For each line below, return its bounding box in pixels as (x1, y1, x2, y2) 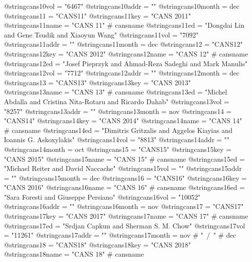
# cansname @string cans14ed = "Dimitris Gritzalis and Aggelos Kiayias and (4, 125, 233, 135)
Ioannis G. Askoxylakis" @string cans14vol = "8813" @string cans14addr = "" (4, 134, 230, 145)
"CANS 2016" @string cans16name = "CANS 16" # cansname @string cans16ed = (4, 182, 245, 192)
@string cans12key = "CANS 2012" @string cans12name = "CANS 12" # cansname (4, 48, 248, 58)
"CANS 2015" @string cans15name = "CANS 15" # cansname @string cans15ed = (4, 153, 245, 164)
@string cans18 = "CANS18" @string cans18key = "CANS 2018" (4, 239, 191, 249)
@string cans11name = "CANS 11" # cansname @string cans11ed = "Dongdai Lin (4, 20, 245, 30)
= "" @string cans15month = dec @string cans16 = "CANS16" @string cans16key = (4, 172, 247, 183)
